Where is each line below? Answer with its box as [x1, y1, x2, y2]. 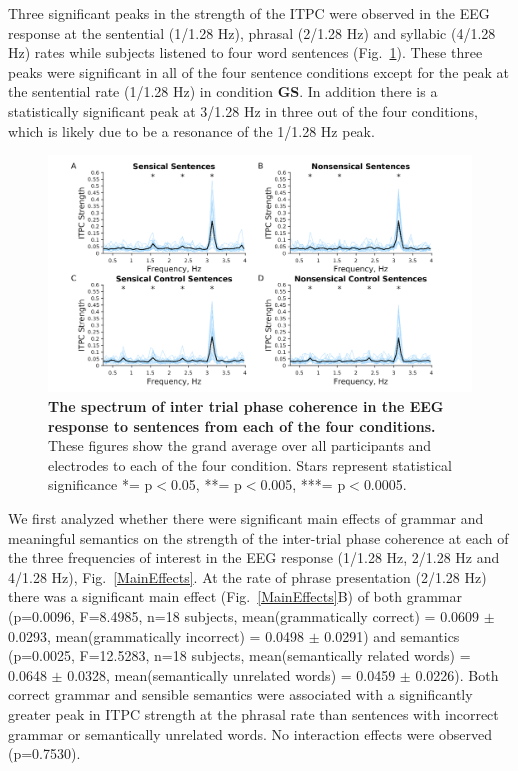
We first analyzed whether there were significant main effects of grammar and [8, 507, 484, 528]
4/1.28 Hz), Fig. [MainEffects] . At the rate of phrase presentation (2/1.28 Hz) [8, 566, 487, 587]
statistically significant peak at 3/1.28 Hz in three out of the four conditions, [8, 100, 478, 121]
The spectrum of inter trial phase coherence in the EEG [48, 396, 444, 416]
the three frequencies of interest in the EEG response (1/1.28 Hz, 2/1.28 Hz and [8, 547, 500, 568]
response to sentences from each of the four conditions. [48, 415, 436, 436]
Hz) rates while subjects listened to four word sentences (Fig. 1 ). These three [8, 42, 483, 63]
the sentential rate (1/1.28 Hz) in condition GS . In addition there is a [8, 81, 438, 102]
